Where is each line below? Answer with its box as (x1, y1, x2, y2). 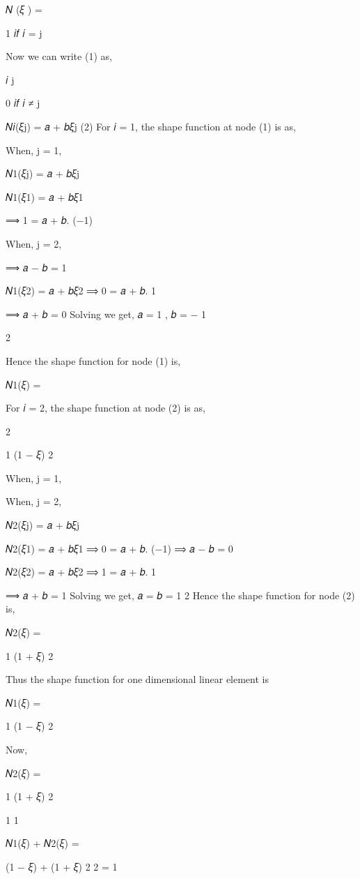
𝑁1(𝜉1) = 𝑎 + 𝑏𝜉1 (6, 189, 84, 204)
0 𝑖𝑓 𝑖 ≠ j (6, 96, 40, 110)
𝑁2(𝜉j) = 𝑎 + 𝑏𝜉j (6, 518, 80, 532)
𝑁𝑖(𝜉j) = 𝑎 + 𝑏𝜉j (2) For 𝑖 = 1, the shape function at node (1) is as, (6, 119, 296, 133)
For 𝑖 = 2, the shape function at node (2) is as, (6, 400, 205, 415)
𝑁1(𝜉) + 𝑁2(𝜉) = (6, 836, 79, 850)
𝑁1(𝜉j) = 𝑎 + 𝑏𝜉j (6, 166, 80, 181)
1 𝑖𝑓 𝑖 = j (6, 25, 42, 40)
